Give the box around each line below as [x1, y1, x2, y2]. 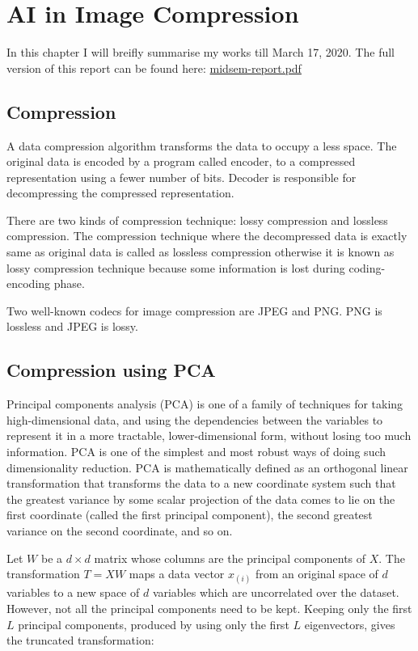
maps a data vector [129, 565, 225, 582]
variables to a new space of [6, 584, 140, 601]
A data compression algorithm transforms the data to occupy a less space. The [6, 137, 397, 154]
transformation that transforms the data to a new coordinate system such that [6, 475, 396, 492]
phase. [53, 275, 85, 292]
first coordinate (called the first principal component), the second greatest [6, 506, 373, 523]
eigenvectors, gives [304, 615, 395, 632]
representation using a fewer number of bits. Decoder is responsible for [6, 168, 357, 185]
